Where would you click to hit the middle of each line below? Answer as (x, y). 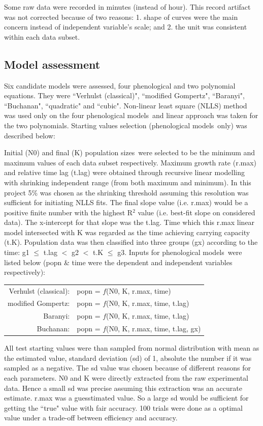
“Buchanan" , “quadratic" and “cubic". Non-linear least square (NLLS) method (126, 105)
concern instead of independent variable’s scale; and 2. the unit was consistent (126, 27)
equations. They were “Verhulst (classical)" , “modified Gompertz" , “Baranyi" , (124, 95)
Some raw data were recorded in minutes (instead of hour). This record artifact (127, 7)
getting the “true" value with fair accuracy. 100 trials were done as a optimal (123, 407)
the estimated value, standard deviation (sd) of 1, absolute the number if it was (128, 358)
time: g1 (17, 252)
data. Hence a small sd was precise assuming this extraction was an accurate (123, 388)
